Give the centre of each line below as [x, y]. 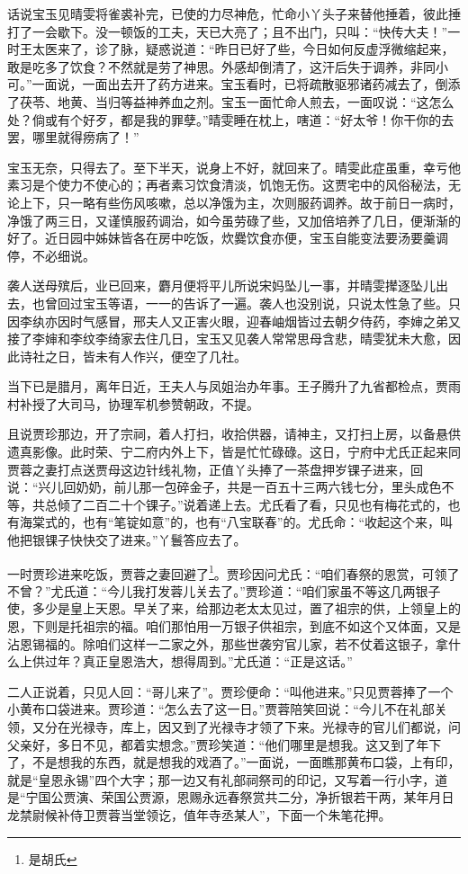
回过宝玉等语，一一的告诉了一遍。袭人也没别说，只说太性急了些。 [252, 303]
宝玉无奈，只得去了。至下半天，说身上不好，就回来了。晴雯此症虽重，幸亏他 [234, 167]
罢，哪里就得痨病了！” [73, 137]
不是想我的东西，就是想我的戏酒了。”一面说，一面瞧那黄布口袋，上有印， [246, 762]
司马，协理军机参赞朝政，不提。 [164, 403]
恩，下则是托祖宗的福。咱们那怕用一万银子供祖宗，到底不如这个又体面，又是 [234, 626]
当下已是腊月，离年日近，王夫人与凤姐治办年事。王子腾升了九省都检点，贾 [228, 386]
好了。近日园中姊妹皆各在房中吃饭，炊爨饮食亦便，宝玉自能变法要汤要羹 [221, 238]
